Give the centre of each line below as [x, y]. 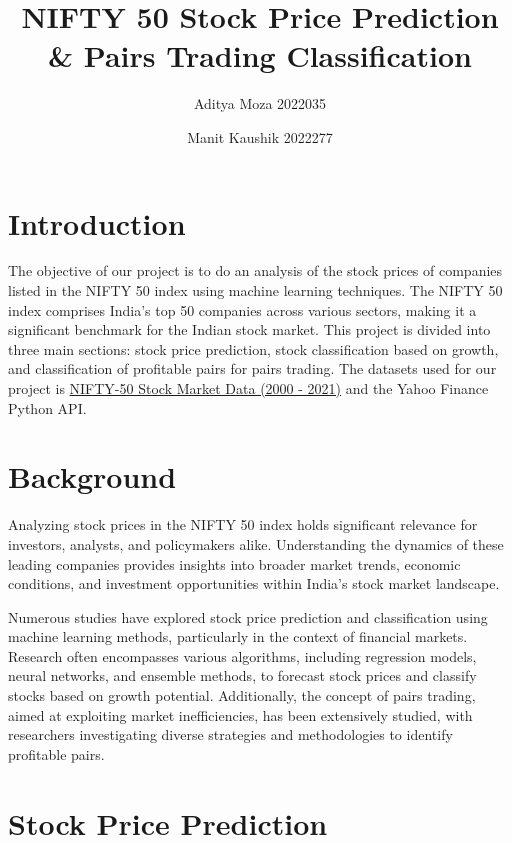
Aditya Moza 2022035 [260, 103]
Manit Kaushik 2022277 [260, 136]
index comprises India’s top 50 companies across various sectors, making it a [242, 309]
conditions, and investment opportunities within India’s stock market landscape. [254, 583]
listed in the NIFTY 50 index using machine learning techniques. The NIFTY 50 [255, 290]
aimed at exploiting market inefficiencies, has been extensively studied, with [240, 714]
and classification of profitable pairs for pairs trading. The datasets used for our [252, 368]
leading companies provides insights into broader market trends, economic [234, 563]
